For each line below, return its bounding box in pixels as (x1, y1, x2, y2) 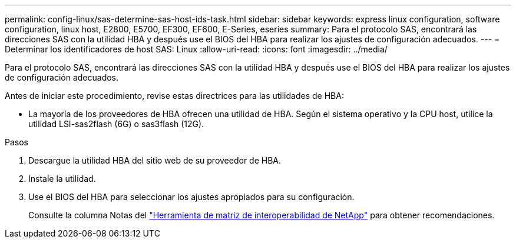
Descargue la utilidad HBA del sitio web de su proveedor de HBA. (28, 155, 282, 165)
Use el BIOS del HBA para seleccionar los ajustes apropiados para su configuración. (28, 192, 355, 202)
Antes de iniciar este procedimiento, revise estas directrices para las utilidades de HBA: (5, 91, 344, 101)
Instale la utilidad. (28, 174, 96, 184)
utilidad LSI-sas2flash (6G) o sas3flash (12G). (28, 119, 204, 129)
